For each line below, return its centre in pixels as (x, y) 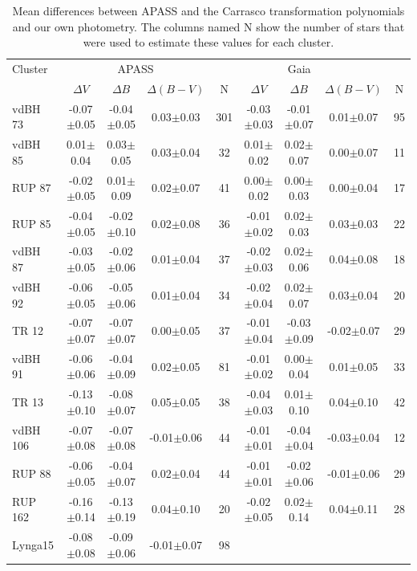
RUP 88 (32, 473)
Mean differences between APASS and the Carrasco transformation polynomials (208, 10)
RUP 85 (32, 223)
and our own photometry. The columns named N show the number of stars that (208, 26)
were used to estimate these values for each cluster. (208, 42)
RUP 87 (32, 188)
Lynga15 (33, 544)
